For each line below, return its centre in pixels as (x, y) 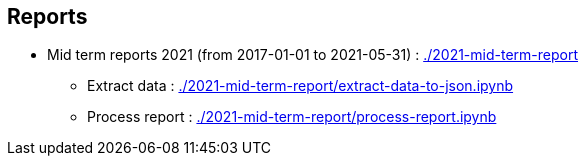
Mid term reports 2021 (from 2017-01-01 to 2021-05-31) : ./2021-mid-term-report (313, 55)
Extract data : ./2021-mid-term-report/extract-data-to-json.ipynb (300, 86)
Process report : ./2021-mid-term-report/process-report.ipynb (292, 117)
